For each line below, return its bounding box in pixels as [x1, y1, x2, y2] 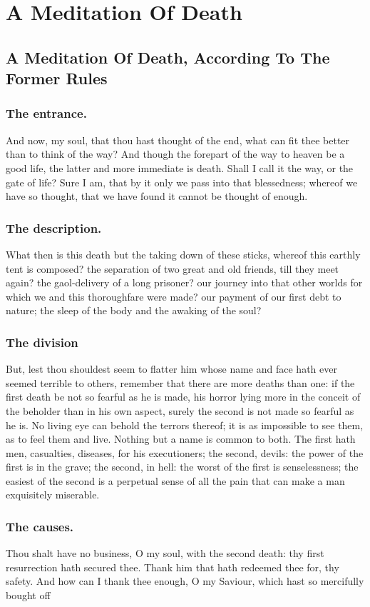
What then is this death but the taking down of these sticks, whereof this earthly [6, 246, 361, 261]
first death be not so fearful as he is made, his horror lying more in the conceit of [6, 389, 361, 404]
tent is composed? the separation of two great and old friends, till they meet [6, 261, 339, 276]
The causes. [6, 518, 74, 535]
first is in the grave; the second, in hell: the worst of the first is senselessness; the [6, 459, 359, 474]
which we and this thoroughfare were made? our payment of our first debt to [6, 289, 341, 303]
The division [6, 333, 78, 351]
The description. [6, 219, 102, 236]
